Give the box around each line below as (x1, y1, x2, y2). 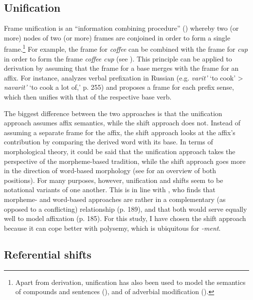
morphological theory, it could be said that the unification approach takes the (4, 146, 235, 156)
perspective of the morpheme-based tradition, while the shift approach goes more (4, 156, 246, 166)
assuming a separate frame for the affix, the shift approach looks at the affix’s (4, 127, 235, 137)
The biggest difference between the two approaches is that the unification (4, 108, 222, 118)
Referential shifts (4, 246, 91, 261)
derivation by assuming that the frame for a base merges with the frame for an (4, 63, 239, 73)
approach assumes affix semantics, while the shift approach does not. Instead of (4, 118, 240, 128)
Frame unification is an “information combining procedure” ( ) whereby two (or (4, 23, 239, 33)
